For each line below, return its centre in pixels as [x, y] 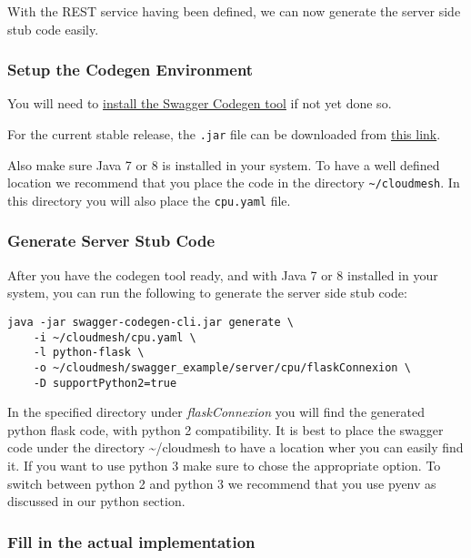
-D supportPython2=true [105, 383]
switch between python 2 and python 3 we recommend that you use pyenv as [222, 483]
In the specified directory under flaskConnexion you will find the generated [216, 412]
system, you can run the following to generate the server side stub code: [207, 293]
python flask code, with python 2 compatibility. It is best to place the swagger [225, 429]
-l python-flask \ [89, 353]
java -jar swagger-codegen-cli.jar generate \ [150, 322]
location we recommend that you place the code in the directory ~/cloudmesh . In [234, 183]
